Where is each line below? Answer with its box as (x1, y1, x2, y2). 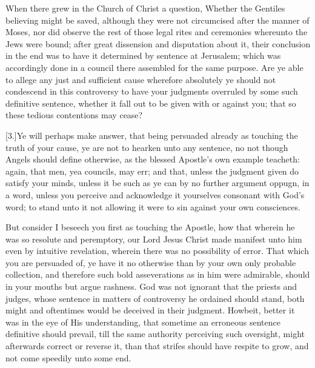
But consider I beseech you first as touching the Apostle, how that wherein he (5, 221, 295, 233)
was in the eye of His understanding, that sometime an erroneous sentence (5, 315, 280, 328)
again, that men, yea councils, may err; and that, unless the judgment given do (5, 164, 299, 177)
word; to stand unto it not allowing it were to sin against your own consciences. (5, 200, 300, 213)
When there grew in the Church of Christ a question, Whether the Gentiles (5, 2, 285, 14)
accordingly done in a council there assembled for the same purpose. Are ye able (5, 61, 303, 73)
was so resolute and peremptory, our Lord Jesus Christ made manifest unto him (5, 232, 302, 245)
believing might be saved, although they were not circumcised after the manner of (5, 13, 310, 26)
